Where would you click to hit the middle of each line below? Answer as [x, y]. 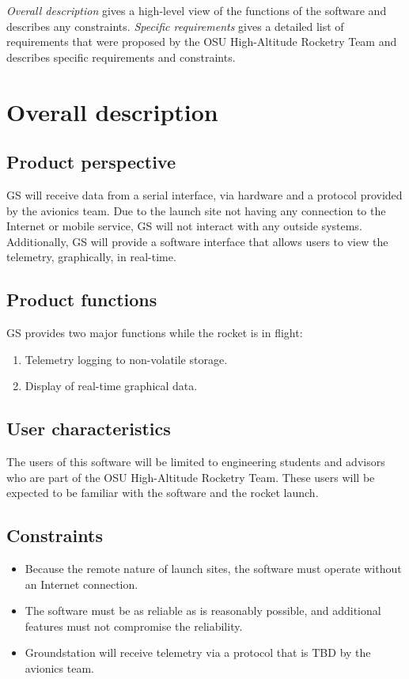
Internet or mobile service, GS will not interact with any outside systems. [184, 226]
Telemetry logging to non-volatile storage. [126, 359]
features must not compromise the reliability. [134, 626]
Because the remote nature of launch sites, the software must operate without [213, 569]
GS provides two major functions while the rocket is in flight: [155, 333]
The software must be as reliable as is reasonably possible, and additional [203, 611]
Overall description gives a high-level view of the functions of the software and [197, 10]
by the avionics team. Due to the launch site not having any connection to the [196, 210]
